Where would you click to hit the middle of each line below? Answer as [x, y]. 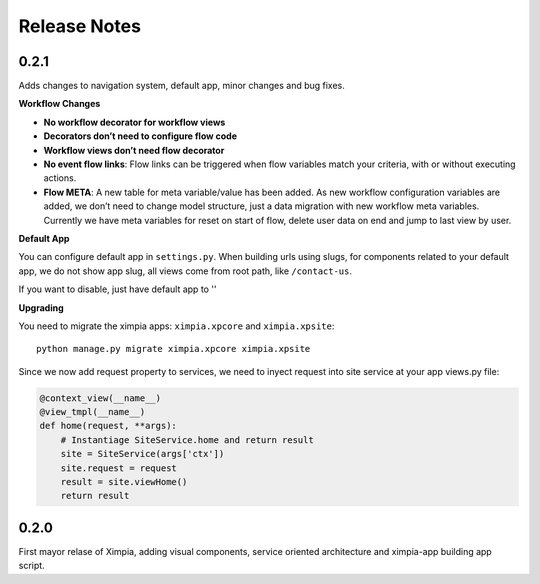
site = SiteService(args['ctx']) [142, 454]
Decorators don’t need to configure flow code [140, 136]
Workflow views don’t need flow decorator [134, 150]
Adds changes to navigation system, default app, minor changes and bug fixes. [181, 86]
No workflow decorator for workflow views [134, 122]
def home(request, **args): [108, 426]
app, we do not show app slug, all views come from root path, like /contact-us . [185, 271]
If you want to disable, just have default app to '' [117, 289]
